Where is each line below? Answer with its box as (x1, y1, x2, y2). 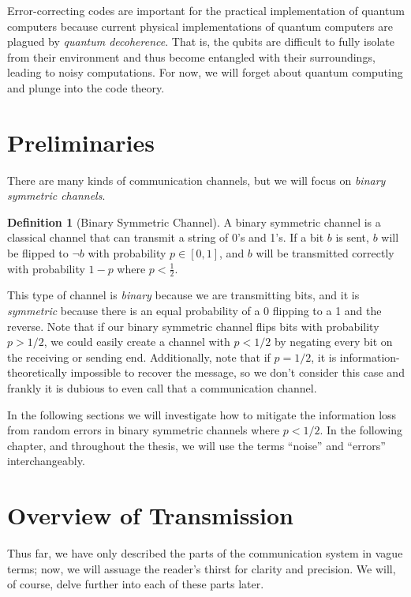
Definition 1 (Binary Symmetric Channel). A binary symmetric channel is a (7, 213, 381, 230)
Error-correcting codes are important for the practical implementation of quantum (7, 2, 405, 18)
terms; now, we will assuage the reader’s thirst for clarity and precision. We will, (7, 560, 396, 576)
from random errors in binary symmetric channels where (7, 422, 280, 438)
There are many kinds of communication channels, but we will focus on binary (7, 171, 386, 188)
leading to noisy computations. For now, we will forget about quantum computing (7, 64, 403, 81)
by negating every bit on (274, 333, 393, 350)
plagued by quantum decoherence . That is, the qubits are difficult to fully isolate (7, 33, 394, 50)
